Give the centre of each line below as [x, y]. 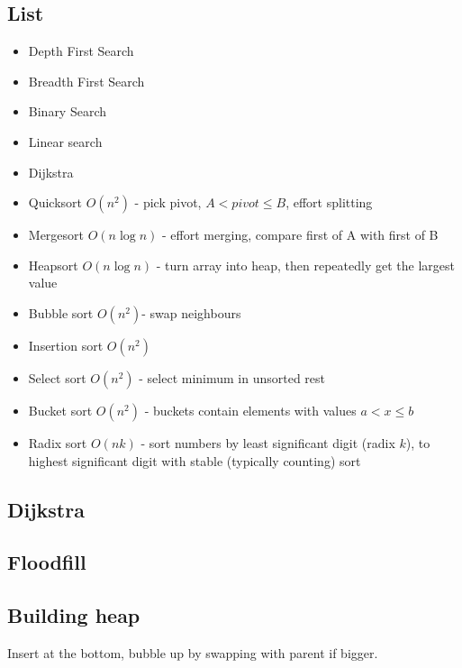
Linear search [65, 141]
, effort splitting [329, 202]
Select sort [57, 377]
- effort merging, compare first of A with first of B [300, 235]
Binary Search [68, 111]
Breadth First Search [86, 81]
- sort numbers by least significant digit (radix [268, 442]
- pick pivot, [168, 202]
